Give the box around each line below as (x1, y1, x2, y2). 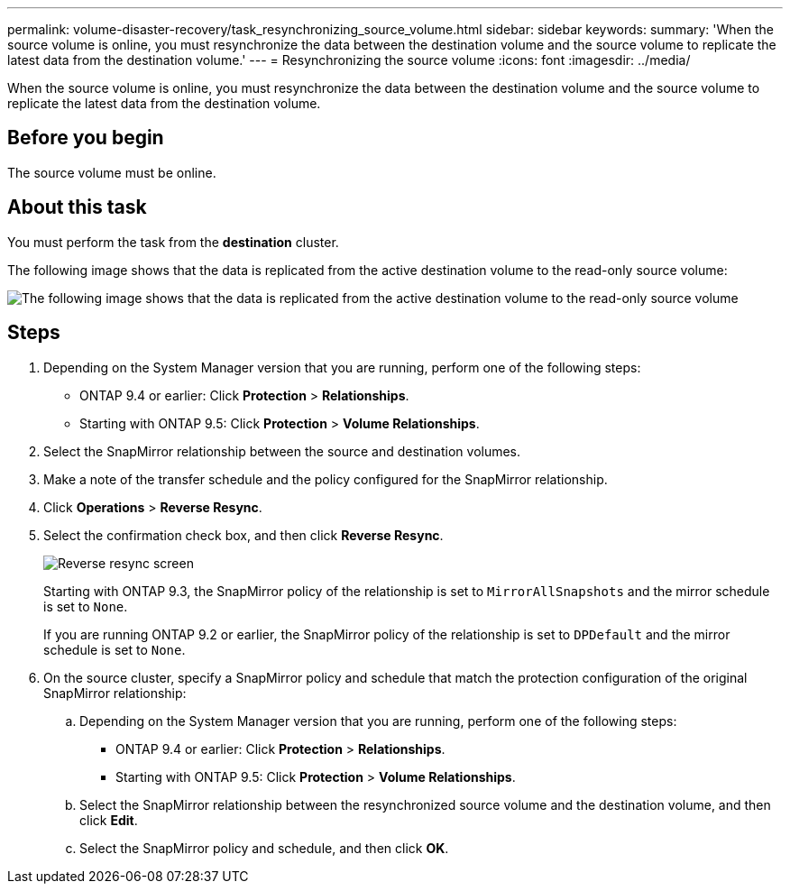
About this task (7, 196, 147, 219)
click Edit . (79, 812, 138, 828)
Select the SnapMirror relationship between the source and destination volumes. (43, 443, 521, 459)
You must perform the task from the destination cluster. (7, 234, 339, 250)
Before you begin (7, 126, 164, 150)
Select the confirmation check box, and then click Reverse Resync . (43, 527, 444, 543)
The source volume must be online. (7, 164, 216, 180)
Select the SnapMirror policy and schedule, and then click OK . (79, 840, 449, 856)
